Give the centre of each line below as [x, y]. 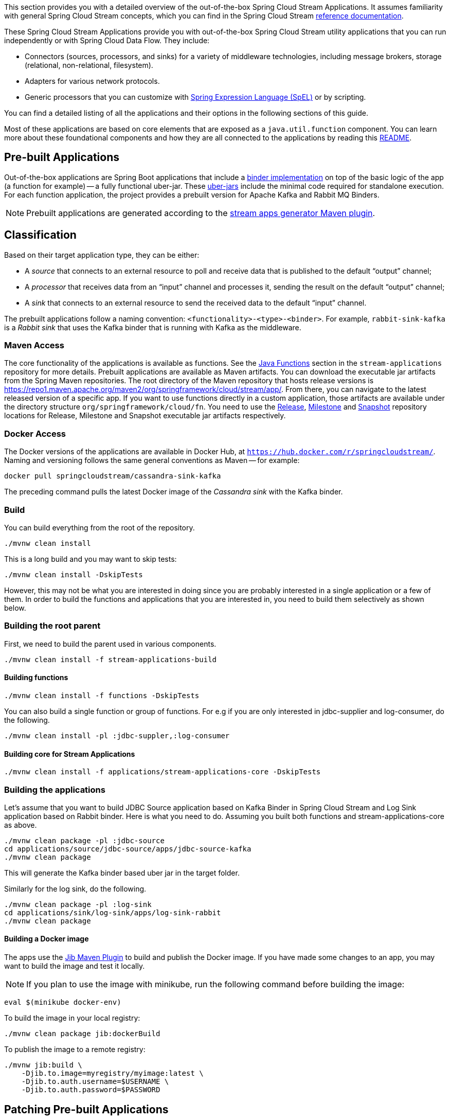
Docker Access [35, 433]
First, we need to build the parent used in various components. [110, 644]
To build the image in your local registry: [72, 1018]
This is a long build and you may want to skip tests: [91, 559]
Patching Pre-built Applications [86, 1109]
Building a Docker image [47, 939]
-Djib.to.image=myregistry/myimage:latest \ [112, 1073]
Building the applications [55, 789]
